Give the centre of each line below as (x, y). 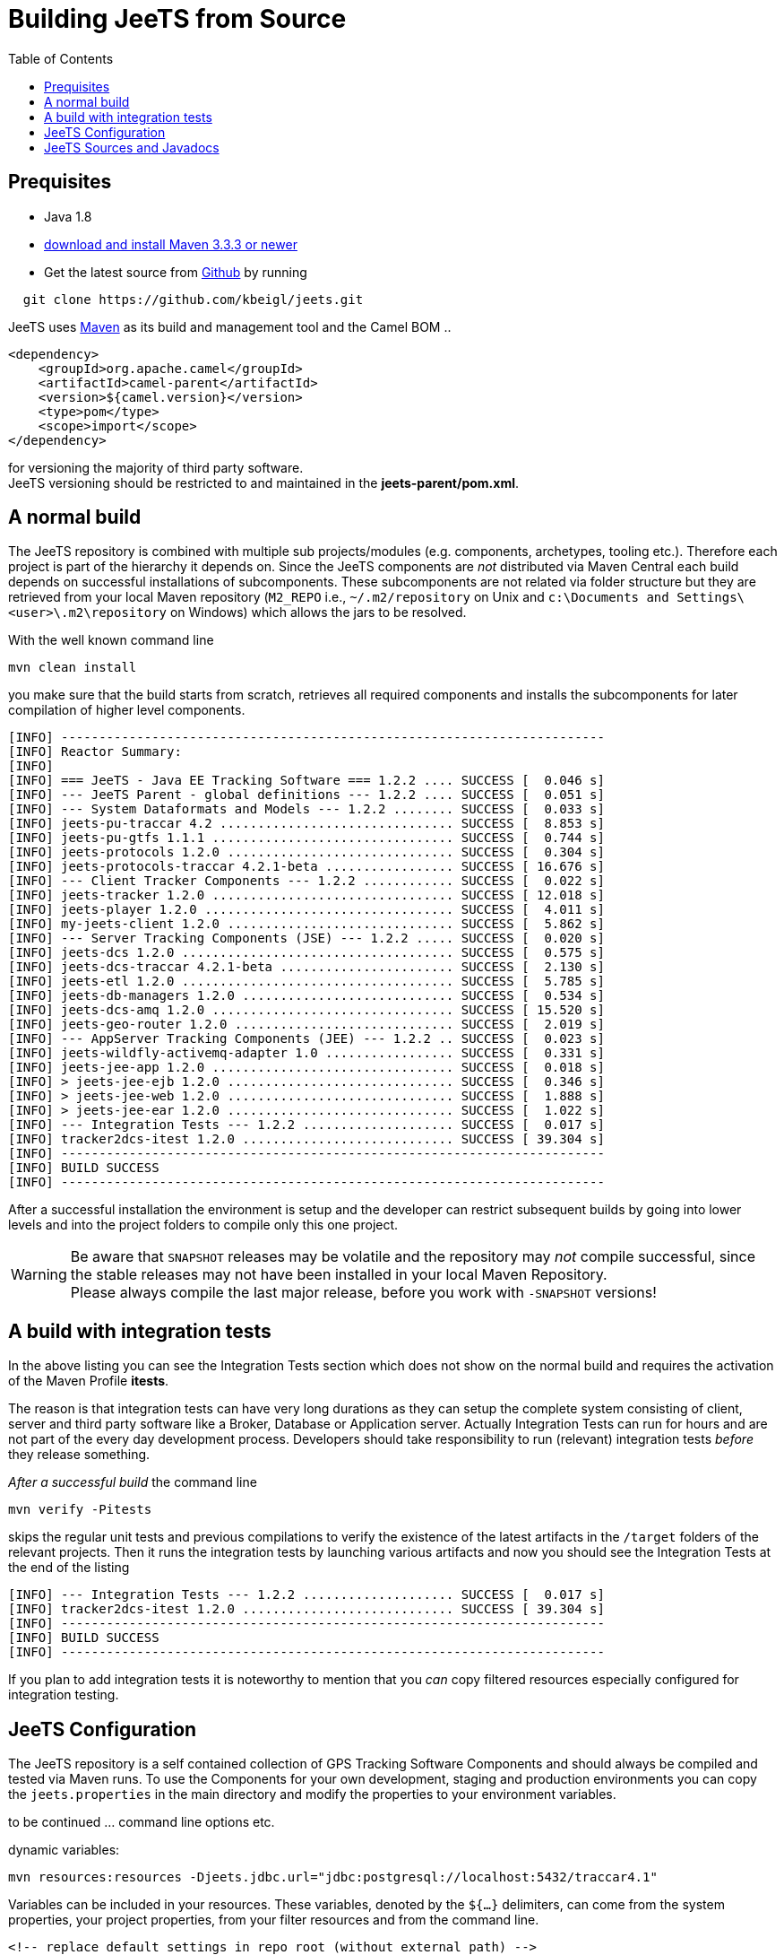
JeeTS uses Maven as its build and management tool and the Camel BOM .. (230, 326)
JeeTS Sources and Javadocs (132, 147)
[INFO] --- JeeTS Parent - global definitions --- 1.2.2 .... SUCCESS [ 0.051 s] (306, 795)
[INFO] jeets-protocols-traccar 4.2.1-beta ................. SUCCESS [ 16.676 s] (306, 867)
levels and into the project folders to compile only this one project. (203, 1225)
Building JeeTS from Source (177, 19)
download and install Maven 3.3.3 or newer (171, 244)
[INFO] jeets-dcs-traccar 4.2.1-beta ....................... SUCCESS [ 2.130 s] (306, 967)
